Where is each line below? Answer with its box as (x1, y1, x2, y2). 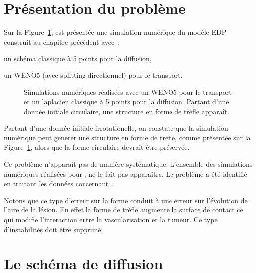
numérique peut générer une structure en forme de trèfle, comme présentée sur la (4, 132, 251, 142)
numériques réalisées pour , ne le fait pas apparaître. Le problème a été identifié (4, 168, 247, 179)
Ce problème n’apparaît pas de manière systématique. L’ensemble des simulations (4, 159, 253, 169)
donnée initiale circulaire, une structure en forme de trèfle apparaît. (24, 106, 229, 116)
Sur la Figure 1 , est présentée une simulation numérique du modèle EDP (4, 27, 227, 37)
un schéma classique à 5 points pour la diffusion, (4, 53, 152, 64)
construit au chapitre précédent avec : (4, 36, 120, 47)
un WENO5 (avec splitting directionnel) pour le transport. (4, 69, 183, 80)
